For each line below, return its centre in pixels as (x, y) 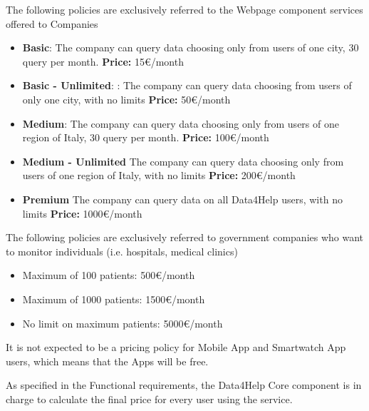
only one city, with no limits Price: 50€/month (126, 99)
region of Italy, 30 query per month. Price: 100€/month (146, 137)
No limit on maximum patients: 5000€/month (123, 323)
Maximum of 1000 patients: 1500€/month (114, 299)
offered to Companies (52, 23)
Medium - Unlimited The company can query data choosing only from (183, 161)
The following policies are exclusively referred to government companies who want (185, 237)
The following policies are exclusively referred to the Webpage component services (184, 9)
